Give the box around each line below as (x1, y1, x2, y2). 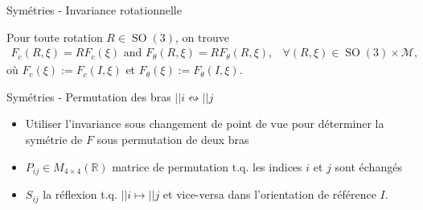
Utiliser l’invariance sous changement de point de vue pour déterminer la (25, 115, 384, 132)
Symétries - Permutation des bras (6, 88, 171, 105)
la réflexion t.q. (43, 186, 117, 203)
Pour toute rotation (6, 28, 103, 45)
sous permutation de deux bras (97, 131, 249, 147)
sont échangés (335, 158, 402, 175)
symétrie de (25, 131, 83, 147)
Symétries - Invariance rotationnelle (6, 2, 182, 18)
